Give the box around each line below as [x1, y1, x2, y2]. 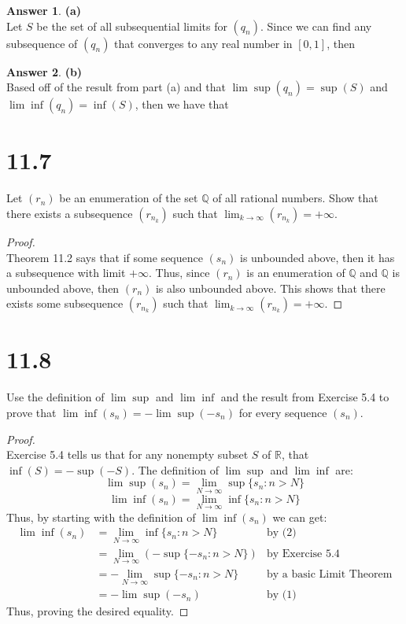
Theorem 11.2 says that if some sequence [6, 249, 203, 265]
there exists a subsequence [6, 205, 133, 221]
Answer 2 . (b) [6, 63, 83, 79]
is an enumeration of [246, 264, 345, 281]
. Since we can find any [260, 17, 372, 34]
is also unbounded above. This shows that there [155, 279, 386, 296]
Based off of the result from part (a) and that [6, 79, 226, 95]
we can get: [272, 508, 327, 525]
